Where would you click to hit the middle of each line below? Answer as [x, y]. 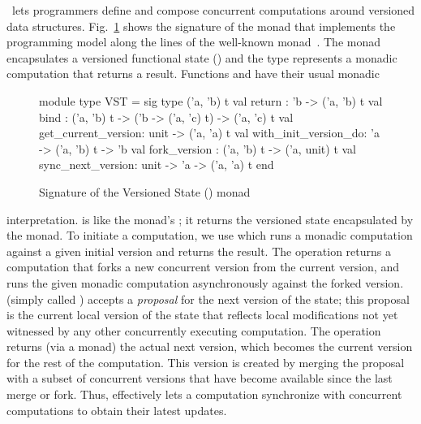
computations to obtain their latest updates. [117, 410]
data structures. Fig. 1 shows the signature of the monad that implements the [201, 26]
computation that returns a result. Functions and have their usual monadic [193, 74]
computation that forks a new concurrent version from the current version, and [203, 267]
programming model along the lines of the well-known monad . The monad [193, 42]
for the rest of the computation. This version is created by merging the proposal [206, 362]
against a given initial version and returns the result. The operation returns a [199, 251]
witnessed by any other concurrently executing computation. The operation [194, 330]
